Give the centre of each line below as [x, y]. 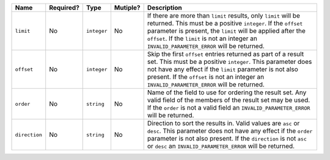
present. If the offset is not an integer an [206, 77]
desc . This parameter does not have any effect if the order [230, 131]
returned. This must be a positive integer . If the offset [225, 23]
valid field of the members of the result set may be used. [229, 100]
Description [165, 8]
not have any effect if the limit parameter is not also [223, 69]
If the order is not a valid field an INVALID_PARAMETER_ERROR [229, 108]
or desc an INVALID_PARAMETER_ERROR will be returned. [221, 146]
